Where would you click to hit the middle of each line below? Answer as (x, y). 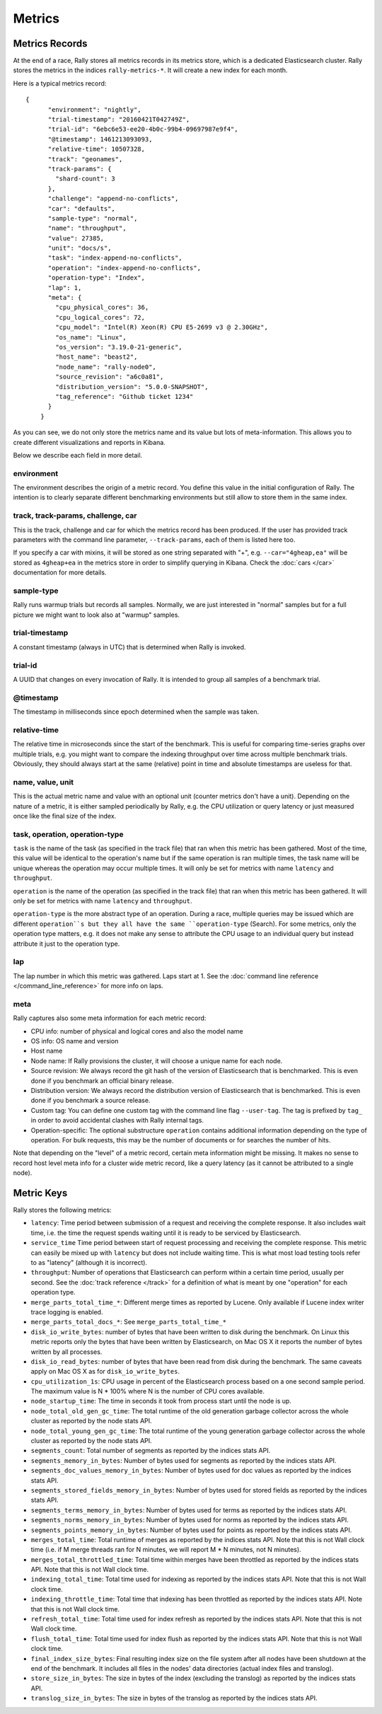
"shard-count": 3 (86, 179)
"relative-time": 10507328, (96, 149)
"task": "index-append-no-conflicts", (115, 258)
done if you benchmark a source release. (91, 1101)
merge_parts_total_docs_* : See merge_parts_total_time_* (128, 1322)
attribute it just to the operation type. (66, 944)
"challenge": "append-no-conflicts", (113, 199)
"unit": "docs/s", (80, 248)
